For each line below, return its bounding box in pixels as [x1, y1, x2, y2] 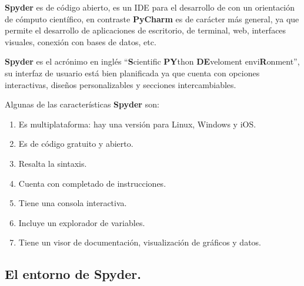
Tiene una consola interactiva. [18, 197, 127, 209]
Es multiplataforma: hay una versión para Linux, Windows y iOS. [18, 117, 256, 130]
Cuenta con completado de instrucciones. [18, 177, 166, 189]
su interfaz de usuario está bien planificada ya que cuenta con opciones [5, 66, 260, 79]
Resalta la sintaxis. [18, 157, 87, 169]
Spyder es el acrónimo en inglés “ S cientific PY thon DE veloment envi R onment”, [5, 55, 300, 68]
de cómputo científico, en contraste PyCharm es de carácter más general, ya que [5, 12, 299, 25]
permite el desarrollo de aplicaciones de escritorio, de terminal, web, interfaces [5, 24, 286, 36]
